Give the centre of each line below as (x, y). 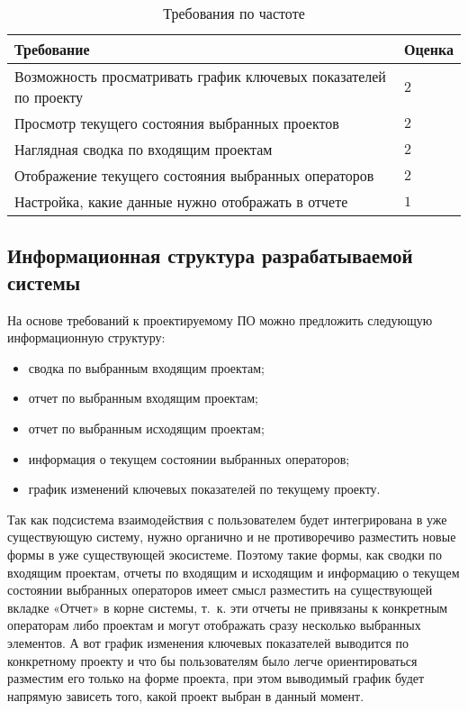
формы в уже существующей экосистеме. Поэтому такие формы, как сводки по (225, 554)
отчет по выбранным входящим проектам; (143, 398)
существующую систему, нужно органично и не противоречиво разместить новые (232, 537)
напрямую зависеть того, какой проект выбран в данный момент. (186, 695)
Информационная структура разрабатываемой (210, 255)
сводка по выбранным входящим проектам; (146, 367)
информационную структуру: (86, 337)
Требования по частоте (234, 13)
